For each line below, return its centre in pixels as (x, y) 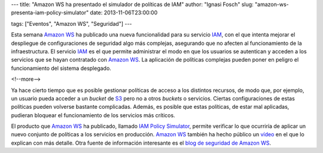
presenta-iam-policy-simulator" (50, 13)
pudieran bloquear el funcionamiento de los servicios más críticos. (93, 115)
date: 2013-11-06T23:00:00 (124, 13)
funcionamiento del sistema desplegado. (61, 68)
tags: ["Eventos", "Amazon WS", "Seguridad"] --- (71, 23)
